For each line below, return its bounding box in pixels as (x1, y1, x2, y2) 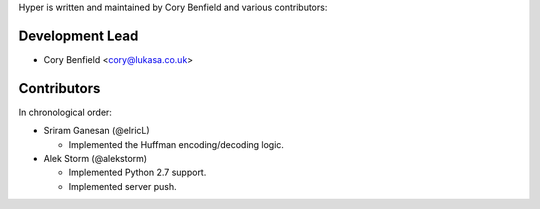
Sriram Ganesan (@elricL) (43, 125, 150, 137)
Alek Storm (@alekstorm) (43, 152, 148, 164)
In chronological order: (18, 106, 112, 118)
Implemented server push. (68, 180, 177, 192)
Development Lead (18, 27, 139, 44)
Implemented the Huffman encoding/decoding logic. (68, 138, 285, 150)
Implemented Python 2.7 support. (68, 166, 207, 179)
